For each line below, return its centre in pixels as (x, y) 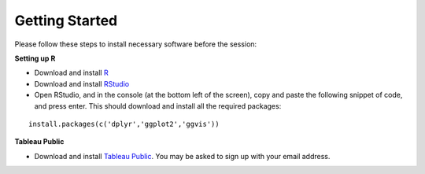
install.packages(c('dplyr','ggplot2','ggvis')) (124, 124)
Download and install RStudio (82, 83)
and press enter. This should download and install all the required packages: (158, 106)
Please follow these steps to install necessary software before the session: (136, 44)
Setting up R (35, 58)
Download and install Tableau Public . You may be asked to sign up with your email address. (182, 156)
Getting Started (66, 20)
